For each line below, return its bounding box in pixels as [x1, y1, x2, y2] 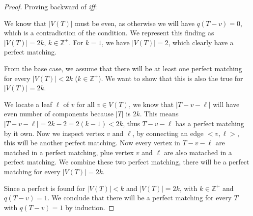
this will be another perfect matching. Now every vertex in [4, 137, 180, 148]
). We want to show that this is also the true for [98, 73, 243, 83]
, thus [123, 118, 140, 128]
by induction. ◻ [65, 202, 114, 212]
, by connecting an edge [132, 128, 204, 138]
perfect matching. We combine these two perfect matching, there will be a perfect [4, 157, 250, 167]
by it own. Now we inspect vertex [4, 128, 105, 138]
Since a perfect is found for [4, 183, 85, 193]
